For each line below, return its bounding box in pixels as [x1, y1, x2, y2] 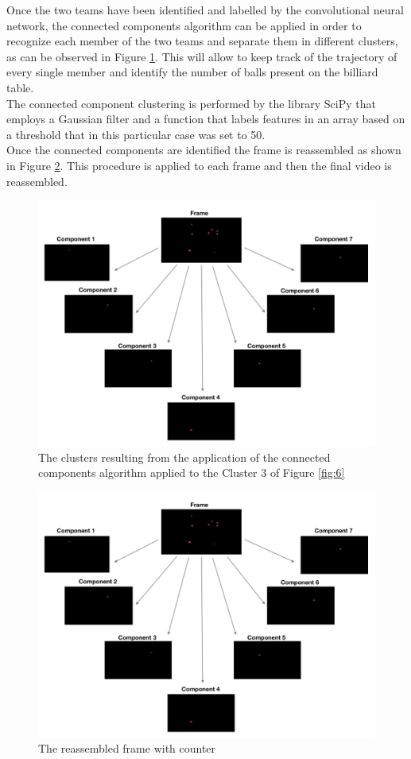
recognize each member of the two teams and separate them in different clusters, [6, 33, 398, 49]
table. [6, 79, 34, 95]
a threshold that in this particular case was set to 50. [6, 126, 266, 142]
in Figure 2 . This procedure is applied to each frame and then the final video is [6, 157, 392, 173]
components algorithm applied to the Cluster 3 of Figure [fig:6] [38, 464, 345, 481]
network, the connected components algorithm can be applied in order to [6, 17, 362, 33]
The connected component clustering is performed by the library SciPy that [6, 95, 376, 111]
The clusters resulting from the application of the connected [38, 448, 331, 465]
